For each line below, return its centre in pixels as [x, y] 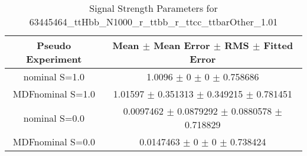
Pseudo [54, 45]
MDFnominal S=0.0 [54, 142]
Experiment [54, 59]
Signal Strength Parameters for [153, 8]
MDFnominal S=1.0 [54, 94]
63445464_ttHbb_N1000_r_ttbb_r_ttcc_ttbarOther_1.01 [153, 22]
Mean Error [182, 45]
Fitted [278, 45]
